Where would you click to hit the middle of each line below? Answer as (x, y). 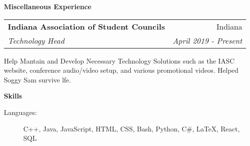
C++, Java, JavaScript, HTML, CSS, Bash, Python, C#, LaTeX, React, (132, 128)
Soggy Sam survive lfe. (38, 79)
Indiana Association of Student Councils (86, 26)
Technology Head (36, 40)
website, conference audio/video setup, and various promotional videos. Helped (121, 70)
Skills (13, 96)
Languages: (20, 112)
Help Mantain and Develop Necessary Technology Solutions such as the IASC (119, 60)
